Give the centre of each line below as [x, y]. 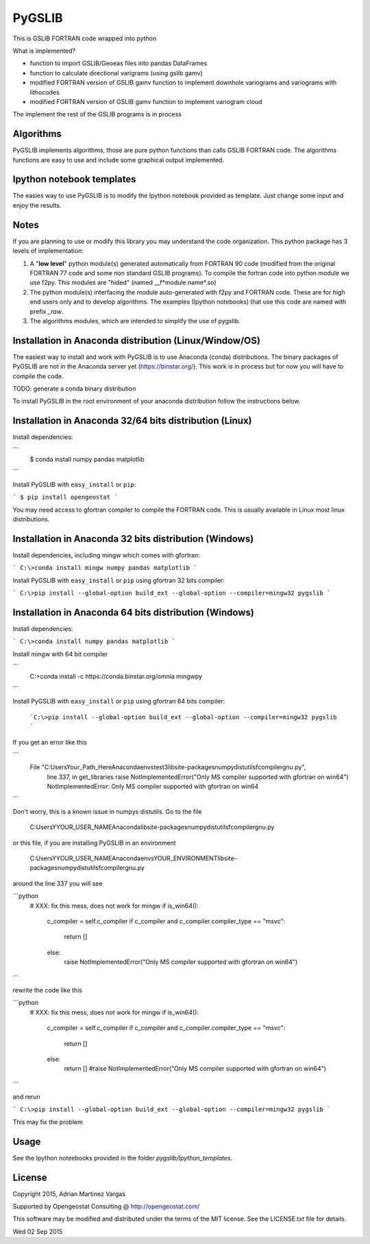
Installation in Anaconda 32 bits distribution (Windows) [133, 539]
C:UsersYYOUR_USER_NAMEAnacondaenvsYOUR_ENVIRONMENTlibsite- [134, 858]
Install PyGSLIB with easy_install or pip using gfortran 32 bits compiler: [119, 580]
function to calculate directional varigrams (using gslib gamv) [116, 73]
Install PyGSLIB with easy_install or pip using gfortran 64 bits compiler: [119, 701]
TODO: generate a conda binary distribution [74, 388]
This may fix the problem [48, 1122]
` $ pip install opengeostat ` [65, 497]
